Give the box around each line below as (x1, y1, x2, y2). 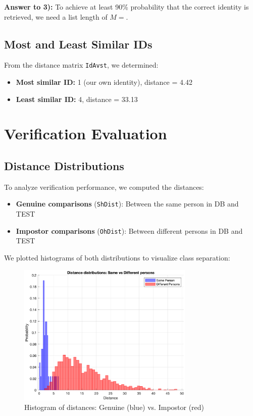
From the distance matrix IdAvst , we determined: (4, 60, 159, 70)
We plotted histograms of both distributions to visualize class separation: (4, 252, 230, 263)
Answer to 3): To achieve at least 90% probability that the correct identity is (4, 2, 249, 12)
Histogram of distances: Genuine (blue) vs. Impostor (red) (24, 402, 205, 412)
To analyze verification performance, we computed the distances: (4, 181, 204, 192)
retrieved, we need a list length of (4, 11, 108, 22)
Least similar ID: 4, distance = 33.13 (16, 93, 138, 104)
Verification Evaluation (4, 123, 167, 144)
